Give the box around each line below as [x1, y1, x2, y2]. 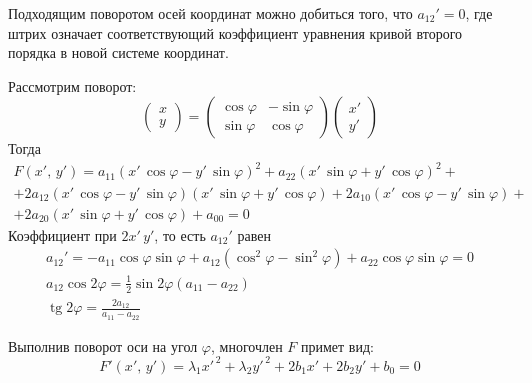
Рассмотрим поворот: [8, 75, 137, 96]
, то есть [154, 224, 206, 245]
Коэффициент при [8, 224, 117, 245]
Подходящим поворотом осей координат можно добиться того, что [8, 3, 413, 23]
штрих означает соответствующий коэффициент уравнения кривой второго [8, 22, 463, 43]
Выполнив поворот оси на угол [8, 335, 198, 356]
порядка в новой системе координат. [8, 42, 229, 63]
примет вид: [301, 335, 374, 356]
